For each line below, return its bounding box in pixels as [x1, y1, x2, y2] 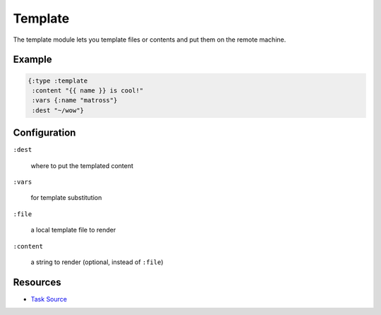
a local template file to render [30, 226, 116, 234]
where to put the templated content [30, 161, 134, 170]
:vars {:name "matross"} [32, 96, 118, 105]
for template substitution [30, 194, 102, 202]
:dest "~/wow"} [32, 106, 85, 114]
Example [13, 54, 52, 66]
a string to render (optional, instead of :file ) [30, 258, 164, 266]
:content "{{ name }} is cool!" [32, 86, 144, 95]
